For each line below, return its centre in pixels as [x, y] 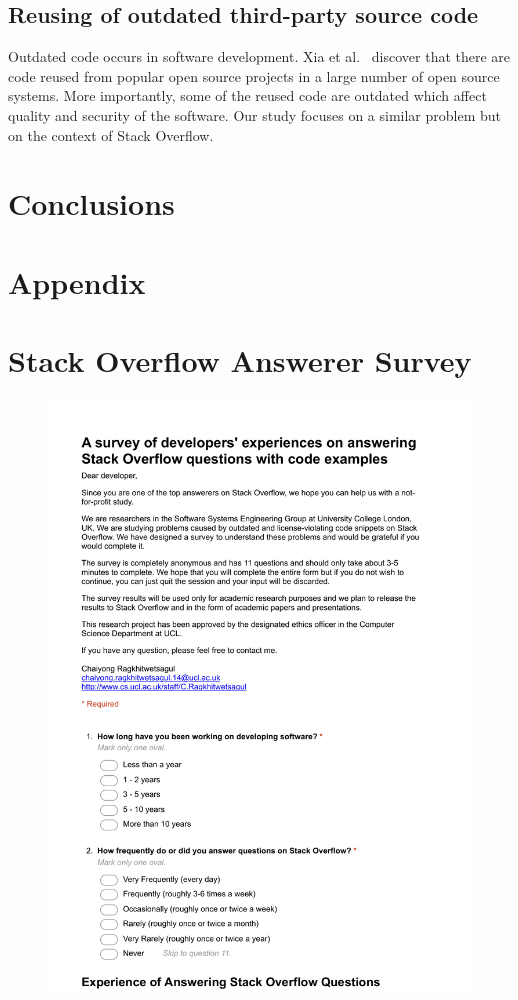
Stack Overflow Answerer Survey [240, 360]
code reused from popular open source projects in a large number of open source [254, 75]
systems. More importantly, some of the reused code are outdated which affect [247, 95]
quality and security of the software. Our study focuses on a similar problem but [255, 114]
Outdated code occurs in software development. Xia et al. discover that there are [259, 56]
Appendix [77, 281]
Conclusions [91, 203]
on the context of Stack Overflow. [111, 134]
